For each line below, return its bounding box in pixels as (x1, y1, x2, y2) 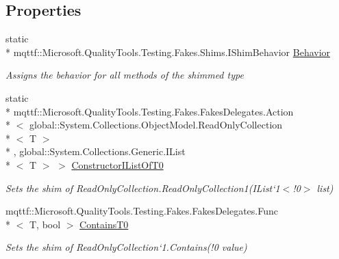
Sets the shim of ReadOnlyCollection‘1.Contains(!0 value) (5, 240, 247, 254)
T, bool (29, 217, 61, 231)
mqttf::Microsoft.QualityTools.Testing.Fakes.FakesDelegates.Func (5, 204, 278, 218)
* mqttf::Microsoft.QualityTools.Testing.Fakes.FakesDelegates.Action (5, 104, 294, 118)
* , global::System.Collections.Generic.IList (5, 144, 186, 159)
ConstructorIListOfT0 (71, 157, 164, 172)
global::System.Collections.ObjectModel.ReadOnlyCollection (29, 118, 283, 132)
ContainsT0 (79, 217, 129, 231)
